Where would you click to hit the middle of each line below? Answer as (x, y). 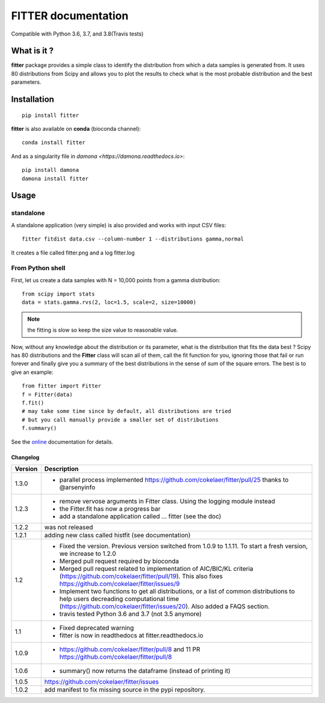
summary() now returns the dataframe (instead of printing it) (145, 670)
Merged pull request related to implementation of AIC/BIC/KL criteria (156, 569)
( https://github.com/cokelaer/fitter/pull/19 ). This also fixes (141, 576)
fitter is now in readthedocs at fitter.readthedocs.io (132, 635)
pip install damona (51, 170)
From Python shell (38, 268)
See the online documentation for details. (62, 442)
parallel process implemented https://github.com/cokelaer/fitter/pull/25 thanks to (174, 479)
